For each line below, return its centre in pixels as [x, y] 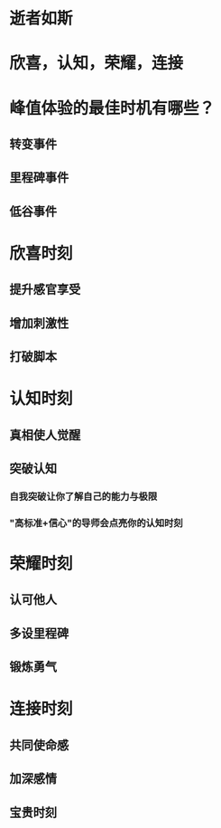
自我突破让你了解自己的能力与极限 [83, 496]
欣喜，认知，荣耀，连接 [97, 63]
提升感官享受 [45, 290]
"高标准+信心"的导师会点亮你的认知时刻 [96, 522]
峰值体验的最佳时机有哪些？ [112, 108]
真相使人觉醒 [45, 435]
